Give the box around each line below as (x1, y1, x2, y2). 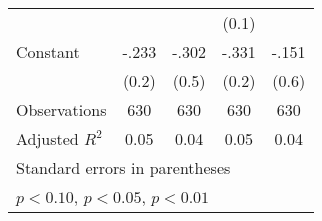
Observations (16, 98, 107, 121)
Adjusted (16, 127, 79, 150)
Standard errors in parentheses (16, 156, 231, 179)
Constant (16, 40, 80, 63)
